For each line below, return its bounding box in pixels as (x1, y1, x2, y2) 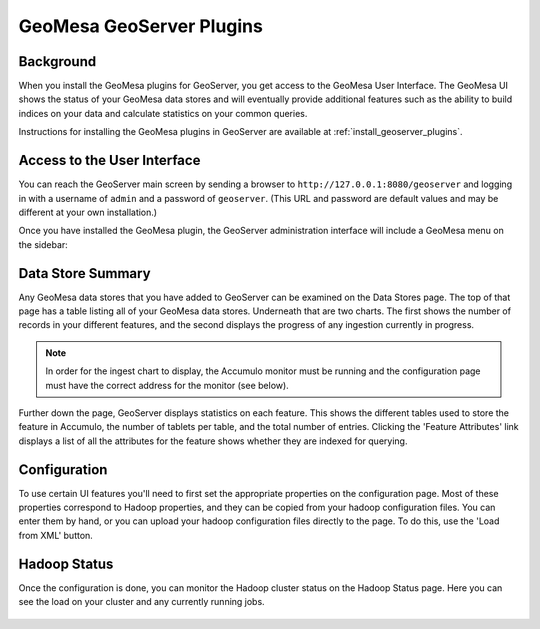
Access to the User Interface (18, 152, 201, 169)
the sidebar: (18, 238, 69, 250)
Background (18, 53, 97, 70)
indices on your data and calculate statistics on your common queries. (18, 107, 308, 119)
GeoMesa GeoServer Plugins (18, 15, 264, 37)
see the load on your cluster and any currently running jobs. (18, 596, 265, 608)
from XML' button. (18, 529, 94, 541)
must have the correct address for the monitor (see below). (45, 379, 289, 391)
